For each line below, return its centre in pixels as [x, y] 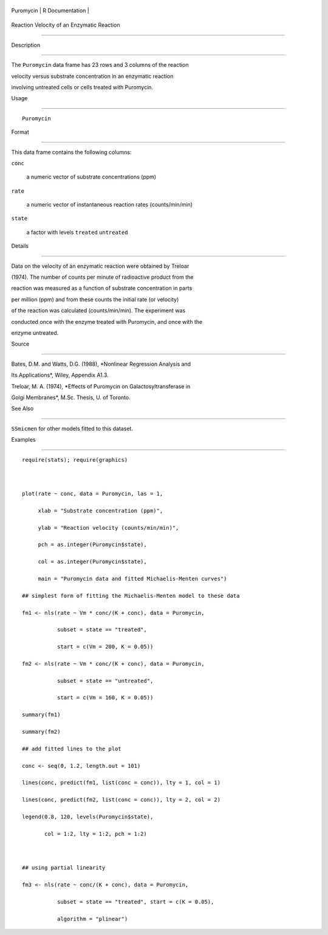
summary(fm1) [41, 715]
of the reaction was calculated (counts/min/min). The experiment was [98, 310]
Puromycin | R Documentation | [50, 10]
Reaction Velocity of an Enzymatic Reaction [66, 25]
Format [20, 132]
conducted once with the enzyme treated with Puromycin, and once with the [107, 321]
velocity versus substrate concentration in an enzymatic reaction [92, 76]
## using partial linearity [64, 868]
